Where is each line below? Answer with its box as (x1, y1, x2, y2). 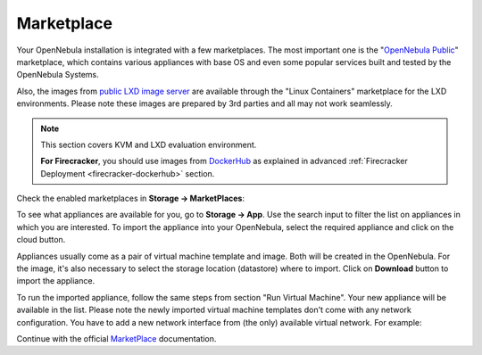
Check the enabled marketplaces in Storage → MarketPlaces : (16, 193, 245, 204)
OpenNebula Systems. (16, 70, 99, 80)
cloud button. (16, 235, 66, 245)
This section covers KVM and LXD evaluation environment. (40, 139, 257, 150)
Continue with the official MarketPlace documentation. (16, 333, 217, 343)
